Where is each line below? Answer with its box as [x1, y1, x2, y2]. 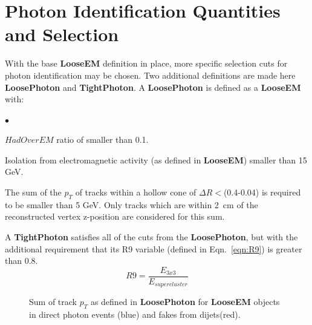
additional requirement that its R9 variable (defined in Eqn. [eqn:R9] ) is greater [5, 242, 302, 255]
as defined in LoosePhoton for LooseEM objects [90, 295, 280, 308]
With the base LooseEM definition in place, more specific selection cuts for [5, 57, 288, 70]
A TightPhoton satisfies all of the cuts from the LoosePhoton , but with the [5, 231, 298, 243]
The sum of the [5, 186, 62, 199]
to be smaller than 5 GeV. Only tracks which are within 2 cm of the [5, 198, 258, 211]
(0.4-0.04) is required [223, 186, 301, 199]
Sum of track [29, 295, 77, 308]
